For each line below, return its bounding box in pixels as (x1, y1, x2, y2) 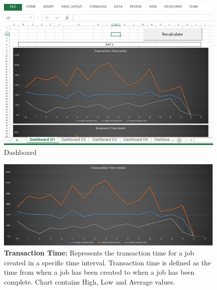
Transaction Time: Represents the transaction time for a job (4, 248, 194, 258)
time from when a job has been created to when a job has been (4, 267, 195, 277)
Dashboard (4, 146, 37, 157)
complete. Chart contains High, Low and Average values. (4, 276, 175, 287)
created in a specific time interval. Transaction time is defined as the (4, 257, 211, 267)
